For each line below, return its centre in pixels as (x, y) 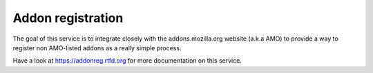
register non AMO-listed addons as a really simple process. (97, 48)
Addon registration (68, 18)
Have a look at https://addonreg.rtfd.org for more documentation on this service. (127, 61)
